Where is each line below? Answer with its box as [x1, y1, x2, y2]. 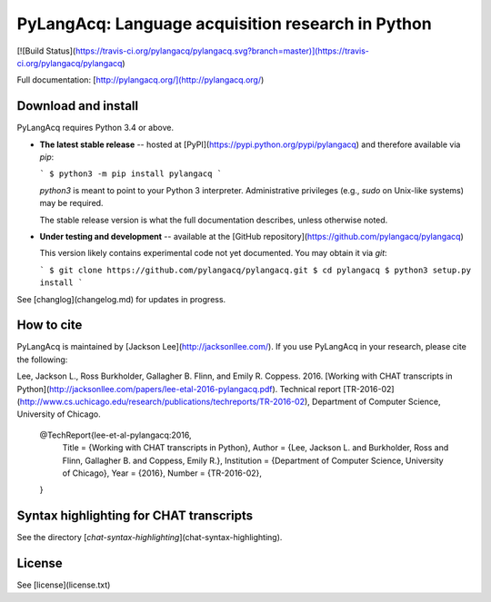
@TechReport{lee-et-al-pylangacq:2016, [39, 429, 192, 440]
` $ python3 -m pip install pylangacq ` [39, 169, 223, 179]
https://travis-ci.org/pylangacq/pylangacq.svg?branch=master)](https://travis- [75, 45, 370, 56]
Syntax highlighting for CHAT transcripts [16, 508, 254, 524]
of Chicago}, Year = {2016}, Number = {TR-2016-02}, [62, 468, 263, 479]
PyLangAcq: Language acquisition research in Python [16, 14, 432, 34]
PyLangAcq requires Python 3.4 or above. [16, 123, 175, 133]
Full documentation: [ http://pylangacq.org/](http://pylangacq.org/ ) [16, 74, 265, 85]
